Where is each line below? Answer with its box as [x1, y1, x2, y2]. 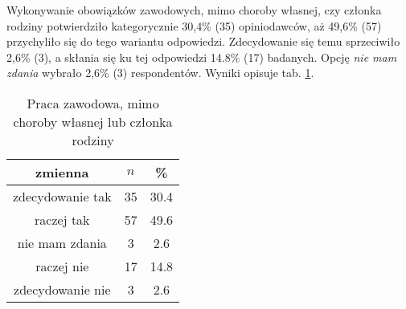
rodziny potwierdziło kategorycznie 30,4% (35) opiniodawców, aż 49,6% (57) [6, 17, 382, 34]
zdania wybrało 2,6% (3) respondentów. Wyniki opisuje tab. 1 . [6, 64, 314, 81]
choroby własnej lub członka [13, 112, 173, 131]
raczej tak [35, 209, 90, 229]
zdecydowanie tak [13, 186, 112, 205]
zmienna [35, 162, 89, 181]
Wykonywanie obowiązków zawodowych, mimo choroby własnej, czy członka [6, 2, 382, 18]
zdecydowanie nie [14, 279, 111, 299]
